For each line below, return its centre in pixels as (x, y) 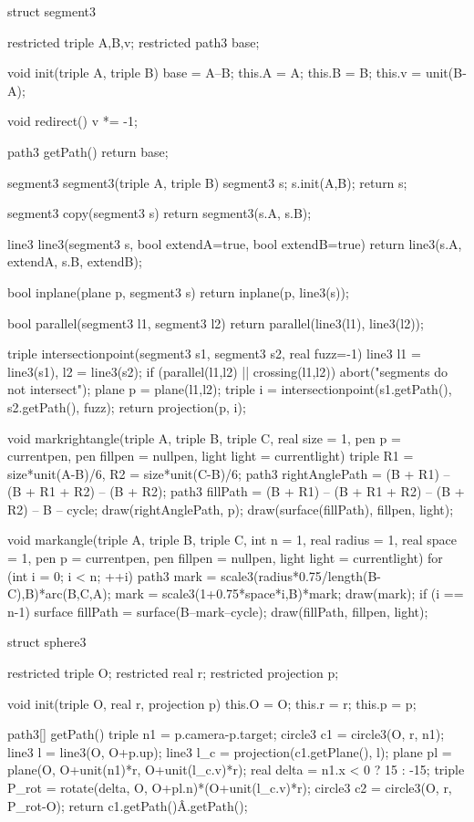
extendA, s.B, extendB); (75, 261)
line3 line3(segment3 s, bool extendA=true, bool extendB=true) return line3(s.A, (235, 243)
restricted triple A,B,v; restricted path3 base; (134, 42)
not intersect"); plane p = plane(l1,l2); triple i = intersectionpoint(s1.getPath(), (230, 389)
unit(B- (446, 73)
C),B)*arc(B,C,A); (59, 593)
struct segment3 (52, 11)
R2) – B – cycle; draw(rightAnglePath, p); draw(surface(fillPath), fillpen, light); (231, 509)
